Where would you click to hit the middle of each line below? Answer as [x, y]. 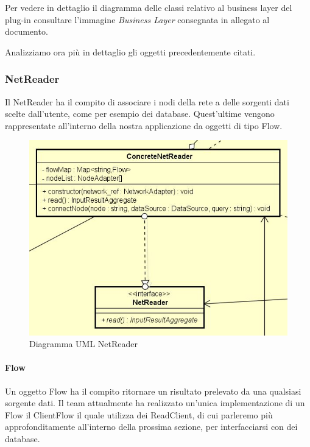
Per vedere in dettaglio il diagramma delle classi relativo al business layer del [149, 7]
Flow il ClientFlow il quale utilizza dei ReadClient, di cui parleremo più [139, 414]
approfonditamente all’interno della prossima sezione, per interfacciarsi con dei [151, 427]
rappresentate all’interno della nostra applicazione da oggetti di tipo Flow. [144, 125]
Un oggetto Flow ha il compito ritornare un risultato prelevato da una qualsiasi [153, 391]
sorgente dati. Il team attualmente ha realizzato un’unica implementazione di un [155, 403]
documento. [26, 31]
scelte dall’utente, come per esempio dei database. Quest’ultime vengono [140, 114]
